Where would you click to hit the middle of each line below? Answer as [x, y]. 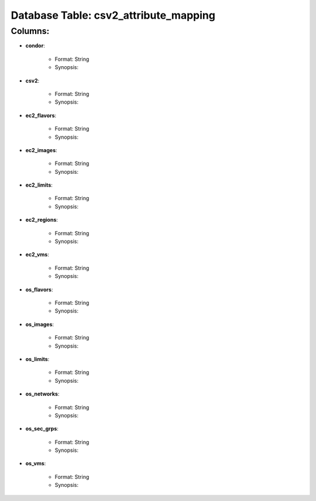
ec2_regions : [42, 220]
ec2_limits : [39, 185]
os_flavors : [39, 289]
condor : [35, 46]
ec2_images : [42, 150]
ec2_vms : [37, 255]
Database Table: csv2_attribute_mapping [113, 15]
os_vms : [36, 464]
